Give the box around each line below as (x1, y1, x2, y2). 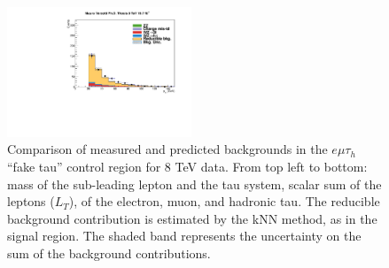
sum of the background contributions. (7, 243, 211, 262)
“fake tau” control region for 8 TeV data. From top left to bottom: (7, 157, 368, 175)
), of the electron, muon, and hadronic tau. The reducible (68, 192, 380, 211)
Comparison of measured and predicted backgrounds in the (7, 140, 328, 158)
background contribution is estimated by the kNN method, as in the (7, 209, 377, 227)
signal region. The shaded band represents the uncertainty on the (7, 226, 362, 245)
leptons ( (7, 192, 55, 211)
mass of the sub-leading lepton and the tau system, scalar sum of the (7, 174, 382, 193)
